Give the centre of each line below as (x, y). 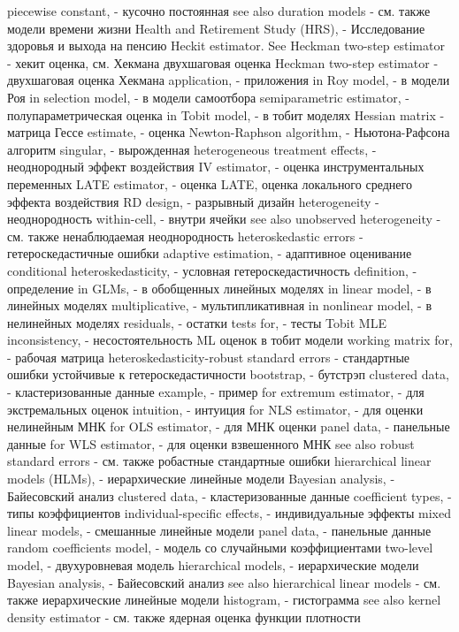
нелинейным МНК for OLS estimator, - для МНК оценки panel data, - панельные (229, 426)
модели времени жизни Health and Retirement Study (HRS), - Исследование (216, 28)
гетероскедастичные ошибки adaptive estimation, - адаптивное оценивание (210, 253)
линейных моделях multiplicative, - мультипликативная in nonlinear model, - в (220, 305)
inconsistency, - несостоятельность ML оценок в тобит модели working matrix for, (230, 340)
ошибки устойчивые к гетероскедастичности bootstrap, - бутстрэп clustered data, (228, 374)
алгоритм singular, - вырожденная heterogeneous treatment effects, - (192, 149)
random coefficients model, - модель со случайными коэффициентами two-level (220, 548)
